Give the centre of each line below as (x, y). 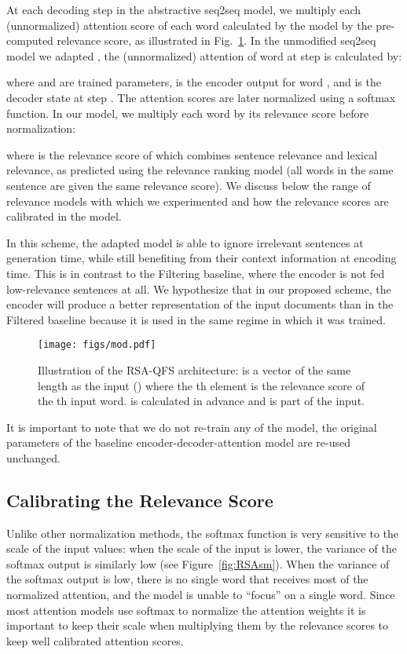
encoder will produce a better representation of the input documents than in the (200, 304)
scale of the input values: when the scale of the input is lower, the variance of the (202, 548)
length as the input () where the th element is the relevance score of (202, 385)
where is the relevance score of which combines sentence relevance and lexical (192, 154)
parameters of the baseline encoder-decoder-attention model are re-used (178, 442)
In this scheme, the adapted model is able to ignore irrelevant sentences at (185, 242)
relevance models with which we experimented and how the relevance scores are (198, 201)
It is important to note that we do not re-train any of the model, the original (192, 427)
